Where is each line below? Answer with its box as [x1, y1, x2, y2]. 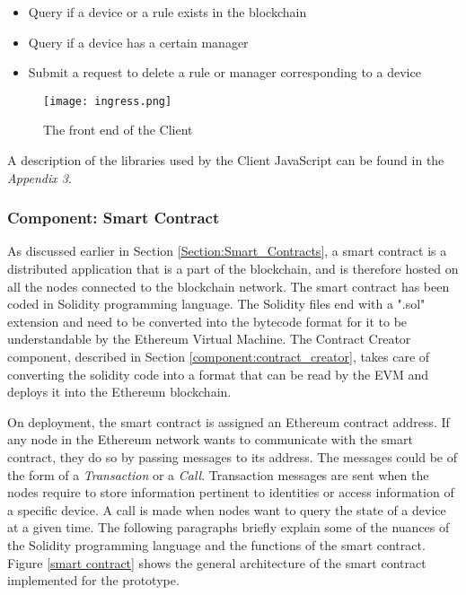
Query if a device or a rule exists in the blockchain [28, 3, 307, 21]
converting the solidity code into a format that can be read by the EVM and [7, 364, 429, 383]
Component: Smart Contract [7, 206, 220, 229]
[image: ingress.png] [43, 94, 172, 108]
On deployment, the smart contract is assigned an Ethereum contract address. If [7, 412, 450, 431]
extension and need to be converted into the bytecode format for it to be [7, 311, 408, 330]
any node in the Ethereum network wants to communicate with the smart [7, 430, 413, 449]
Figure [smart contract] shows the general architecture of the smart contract [7, 553, 426, 572]
